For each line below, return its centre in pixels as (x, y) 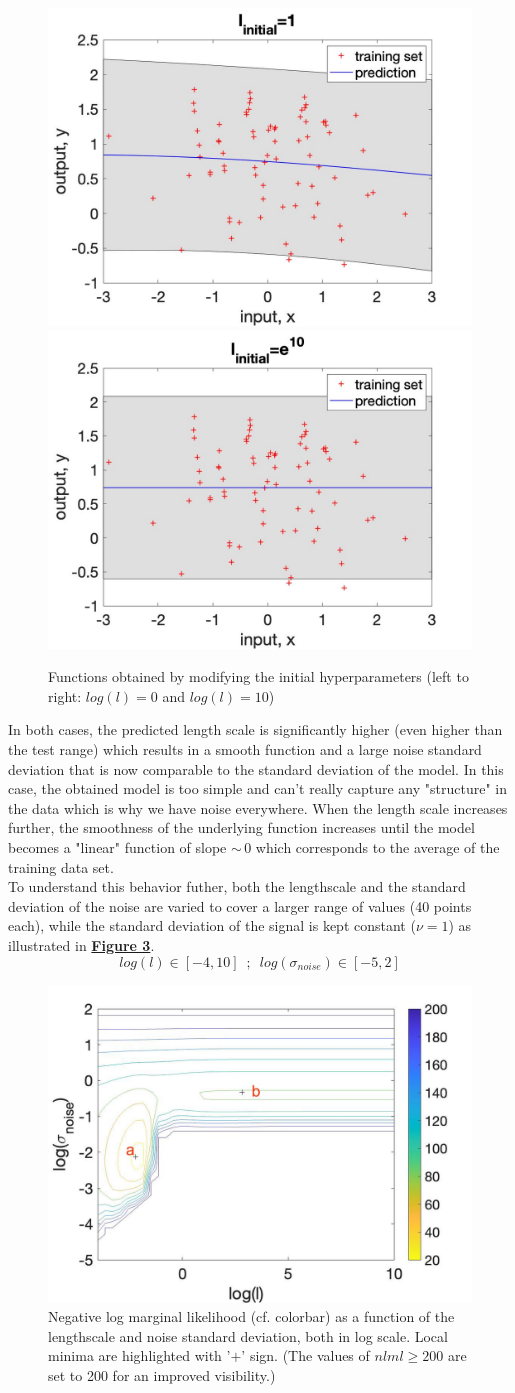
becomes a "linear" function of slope (117, 846)
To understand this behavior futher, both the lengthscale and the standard (237, 886)
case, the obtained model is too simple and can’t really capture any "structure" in (257, 788)
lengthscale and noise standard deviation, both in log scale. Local (248, 1335)
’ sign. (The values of (305, 1355)
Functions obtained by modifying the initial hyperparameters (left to (258, 676)
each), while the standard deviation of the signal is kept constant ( (212, 925)
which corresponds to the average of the (377, 846)
